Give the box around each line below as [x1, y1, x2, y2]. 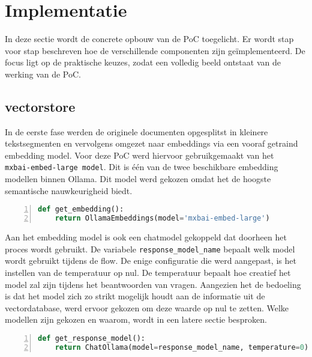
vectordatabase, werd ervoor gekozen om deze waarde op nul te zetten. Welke [5, 301, 289, 314]
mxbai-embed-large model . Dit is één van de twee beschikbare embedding [5, 160, 278, 173]
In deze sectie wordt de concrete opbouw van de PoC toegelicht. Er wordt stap [5, 32, 294, 45]
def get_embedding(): [38, 205, 124, 214]
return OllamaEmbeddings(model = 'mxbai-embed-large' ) [55, 214, 270, 223]
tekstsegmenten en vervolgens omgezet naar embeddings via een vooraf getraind [5, 137, 298, 150]
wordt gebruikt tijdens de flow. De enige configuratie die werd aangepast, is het [5, 254, 296, 267]
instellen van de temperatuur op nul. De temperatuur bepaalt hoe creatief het [5, 266, 291, 278]
